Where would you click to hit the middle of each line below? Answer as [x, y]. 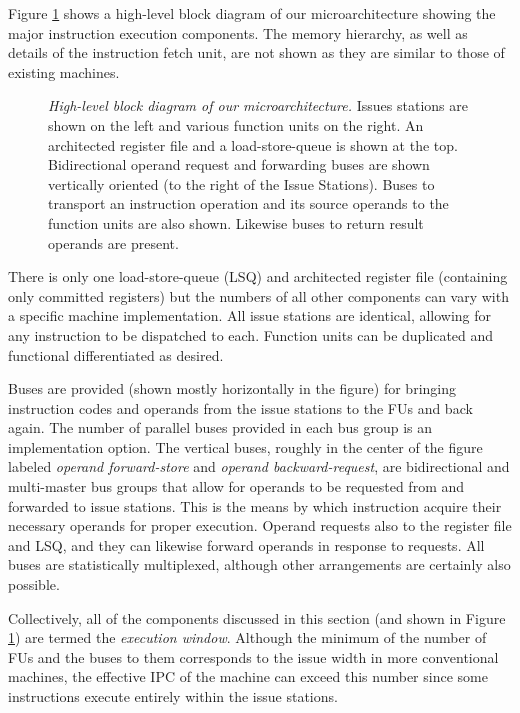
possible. [34, 584]
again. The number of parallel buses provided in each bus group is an [220, 427]
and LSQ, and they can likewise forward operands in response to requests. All [246, 544]
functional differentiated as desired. [116, 354]
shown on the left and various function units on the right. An [236, 124]
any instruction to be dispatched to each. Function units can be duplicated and [251, 334]
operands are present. [113, 242]
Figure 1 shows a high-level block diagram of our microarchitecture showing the [252, 13]
